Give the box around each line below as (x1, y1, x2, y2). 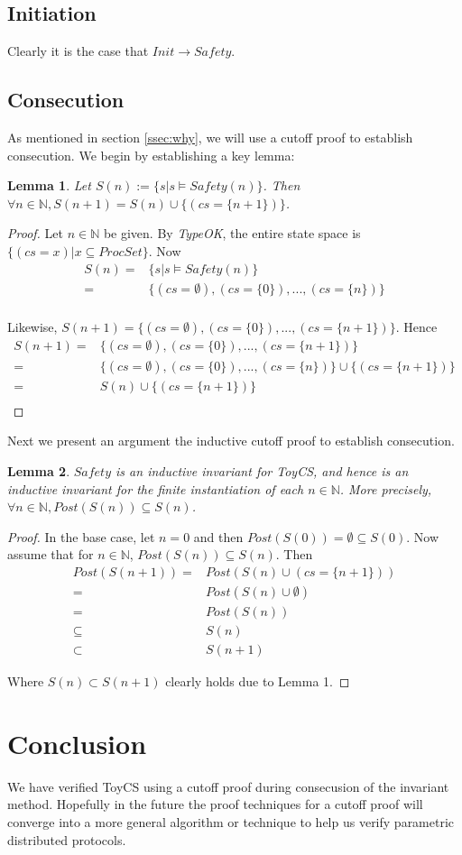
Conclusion (7, 724, 147, 761)
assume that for (7, 545, 94, 564)
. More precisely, (339, 479, 432, 498)
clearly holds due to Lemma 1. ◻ (165, 672, 350, 691)
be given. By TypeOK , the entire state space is (103, 224, 361, 243)
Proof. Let (7, 224, 63, 243)
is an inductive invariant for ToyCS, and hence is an (115, 461, 409, 480)
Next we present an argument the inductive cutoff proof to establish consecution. (7, 431, 455, 450)
